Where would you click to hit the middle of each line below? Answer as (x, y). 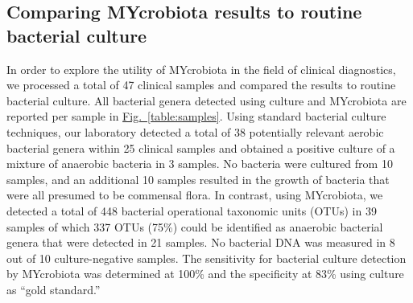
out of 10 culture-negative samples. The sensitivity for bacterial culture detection (206, 258)
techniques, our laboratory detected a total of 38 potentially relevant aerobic (195, 131)
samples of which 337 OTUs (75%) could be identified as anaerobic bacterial (195, 226)
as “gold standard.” (54, 289)
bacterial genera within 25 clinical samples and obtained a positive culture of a (201, 147)
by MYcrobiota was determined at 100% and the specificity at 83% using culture (205, 274)
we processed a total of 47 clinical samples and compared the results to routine (201, 85)
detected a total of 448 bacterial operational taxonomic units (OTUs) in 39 (192, 210)
